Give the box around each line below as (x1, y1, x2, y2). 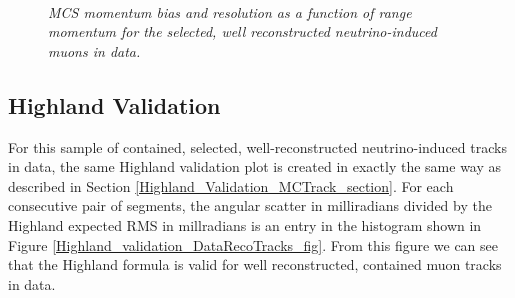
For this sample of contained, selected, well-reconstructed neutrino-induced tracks (8, 136, 507, 157)
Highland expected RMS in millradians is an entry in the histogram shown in (8, 214, 482, 235)
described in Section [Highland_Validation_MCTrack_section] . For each (8, 175, 454, 196)
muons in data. (48, 40, 141, 61)
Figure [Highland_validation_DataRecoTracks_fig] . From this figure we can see (8, 234, 499, 255)
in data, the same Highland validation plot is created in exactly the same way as (8, 156, 502, 177)
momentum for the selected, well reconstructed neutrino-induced (48, 21, 437, 42)
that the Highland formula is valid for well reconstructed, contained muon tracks (8, 254, 502, 275)
